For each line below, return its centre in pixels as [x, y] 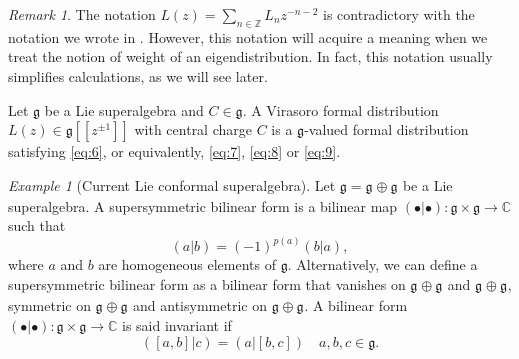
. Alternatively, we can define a [382, 264]
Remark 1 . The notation [82, 14]
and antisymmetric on [200, 304]
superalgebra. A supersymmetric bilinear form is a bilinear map [203, 205]
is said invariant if [177, 325]
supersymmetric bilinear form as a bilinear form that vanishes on [207, 283]
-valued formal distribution [386, 129]
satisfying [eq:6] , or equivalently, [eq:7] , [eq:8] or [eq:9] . [174, 151]
